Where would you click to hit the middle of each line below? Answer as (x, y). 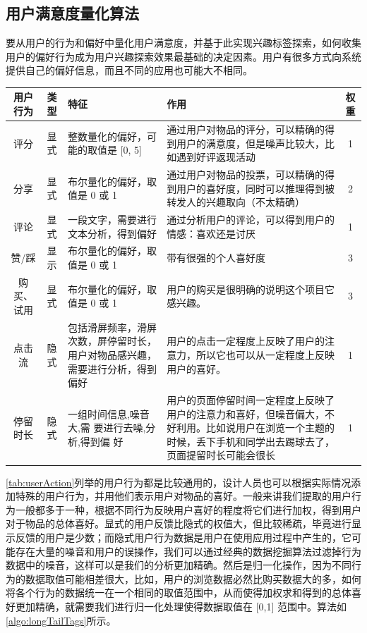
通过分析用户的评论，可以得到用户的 (251, 219)
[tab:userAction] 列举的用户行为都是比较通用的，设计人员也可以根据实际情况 (179, 482)
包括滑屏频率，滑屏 (112, 327)
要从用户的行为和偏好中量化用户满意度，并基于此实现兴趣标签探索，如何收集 (183, 43)
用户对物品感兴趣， (112, 355)
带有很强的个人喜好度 (216, 258)
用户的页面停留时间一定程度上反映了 (251, 400)
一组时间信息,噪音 (108, 413)
